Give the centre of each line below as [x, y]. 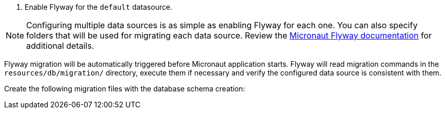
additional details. [60, 46]
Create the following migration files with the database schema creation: [125, 89]
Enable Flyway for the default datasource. [99, 7]
